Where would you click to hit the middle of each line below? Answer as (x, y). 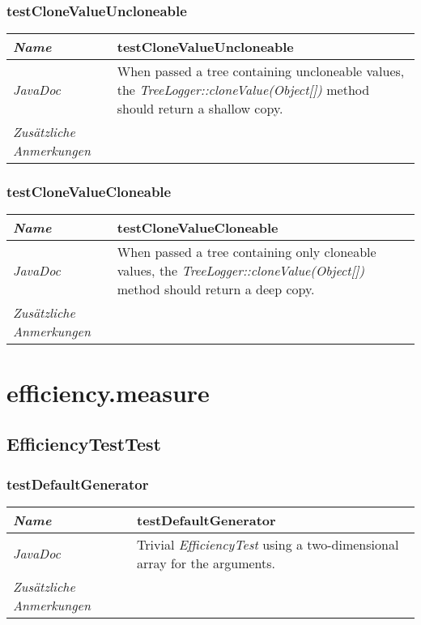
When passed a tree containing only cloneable (247, 252)
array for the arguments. (206, 563)
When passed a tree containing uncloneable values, (261, 71)
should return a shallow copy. (200, 109)
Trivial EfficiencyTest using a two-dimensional (268, 544)
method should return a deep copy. (216, 289)
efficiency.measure (108, 392)
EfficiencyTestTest (84, 444)
